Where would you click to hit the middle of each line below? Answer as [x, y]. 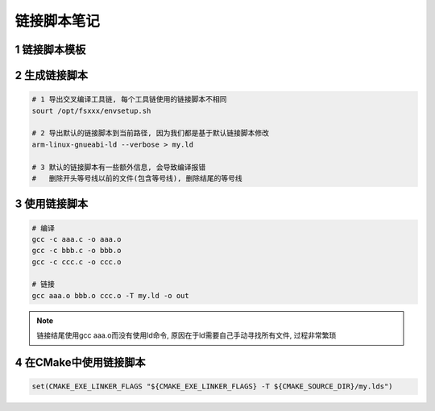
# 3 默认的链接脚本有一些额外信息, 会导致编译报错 [119, 167]
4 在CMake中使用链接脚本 [80, 363]
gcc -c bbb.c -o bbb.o [77, 251]
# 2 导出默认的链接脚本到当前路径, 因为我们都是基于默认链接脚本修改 [151, 133]
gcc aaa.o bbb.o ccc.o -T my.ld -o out [110, 295]
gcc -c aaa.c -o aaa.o [77, 239]
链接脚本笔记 [58, 21]
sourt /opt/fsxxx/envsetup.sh [91, 110]
